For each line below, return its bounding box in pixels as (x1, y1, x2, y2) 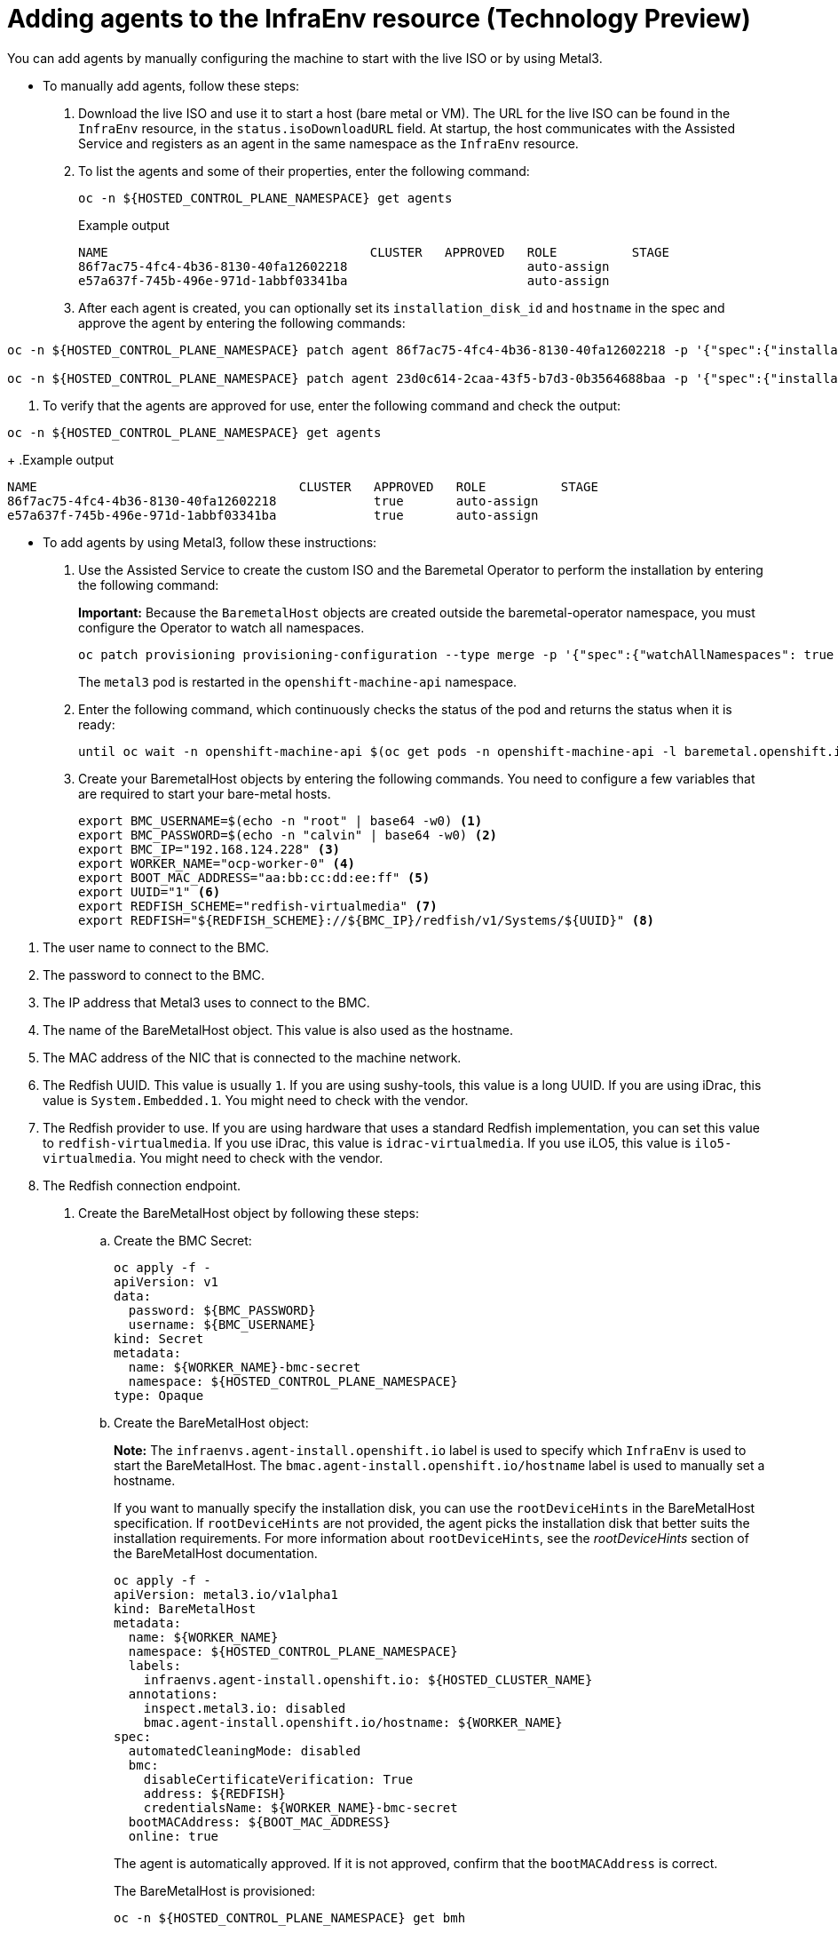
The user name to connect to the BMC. (43, 939, 270, 955)
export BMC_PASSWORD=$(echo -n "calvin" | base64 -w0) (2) (78, 827, 498, 842)
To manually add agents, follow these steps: (43, 77, 300, 93)
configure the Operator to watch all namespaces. (78, 619, 365, 635)
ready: (78, 716, 115, 732)
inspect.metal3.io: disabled (143, 1700, 346, 1715)
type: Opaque (114, 1388, 204, 1403)
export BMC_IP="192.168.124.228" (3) (78, 841, 341, 856)
